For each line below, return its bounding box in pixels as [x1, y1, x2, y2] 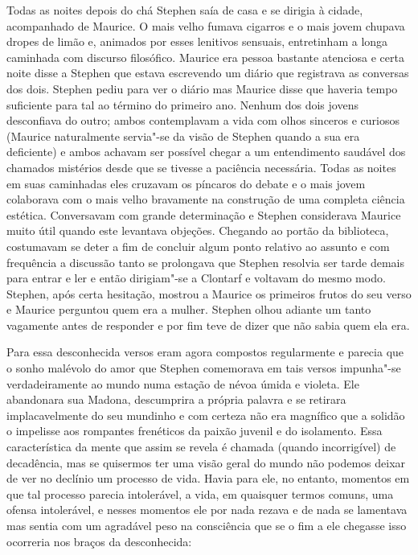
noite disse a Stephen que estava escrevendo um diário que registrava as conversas [6, 64, 409, 81]
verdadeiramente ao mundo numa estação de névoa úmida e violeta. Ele [6, 375, 359, 392]
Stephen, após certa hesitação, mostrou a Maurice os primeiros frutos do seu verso [6, 285, 412, 302]
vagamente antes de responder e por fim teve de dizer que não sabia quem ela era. [6, 316, 410, 333]
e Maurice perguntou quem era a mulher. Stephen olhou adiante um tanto [6, 301, 371, 318]
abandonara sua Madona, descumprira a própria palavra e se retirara [6, 391, 346, 408]
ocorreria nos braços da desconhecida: [6, 532, 192, 549]
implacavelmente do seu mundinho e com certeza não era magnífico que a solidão [6, 406, 405, 423]
